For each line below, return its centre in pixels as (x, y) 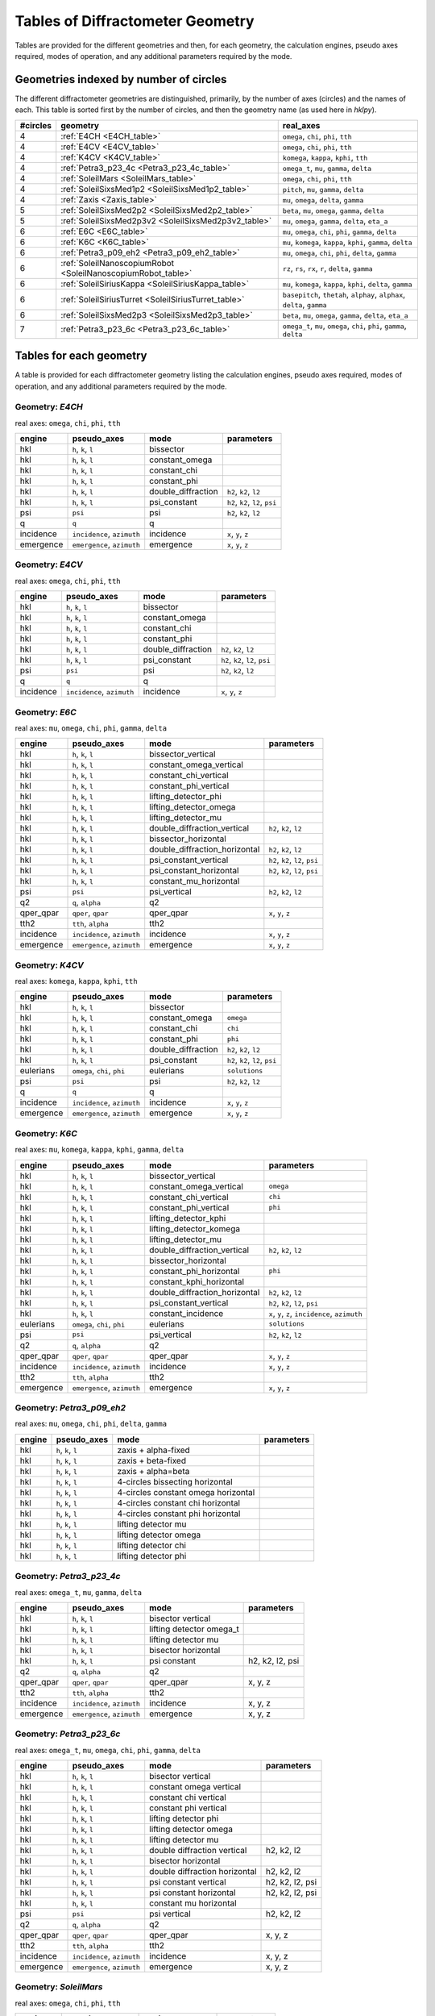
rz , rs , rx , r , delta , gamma (328, 268)
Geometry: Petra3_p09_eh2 (70, 1408)
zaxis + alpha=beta (153, 1471)
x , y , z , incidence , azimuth (315, 1313)
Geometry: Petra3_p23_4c (68, 1577)
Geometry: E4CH (49, 407)
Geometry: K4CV (49, 965)
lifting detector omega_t (194, 1629)
